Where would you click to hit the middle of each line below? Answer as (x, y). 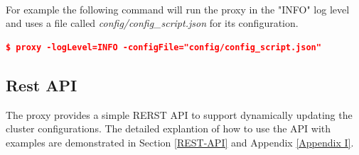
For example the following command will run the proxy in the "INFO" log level (178, 9)
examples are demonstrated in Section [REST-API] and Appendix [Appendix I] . (180, 142)
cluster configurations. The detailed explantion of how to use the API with (168, 128)
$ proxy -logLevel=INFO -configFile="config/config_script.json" (164, 47)
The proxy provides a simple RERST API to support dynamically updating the (179, 114)
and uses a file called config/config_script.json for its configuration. (152, 23)
